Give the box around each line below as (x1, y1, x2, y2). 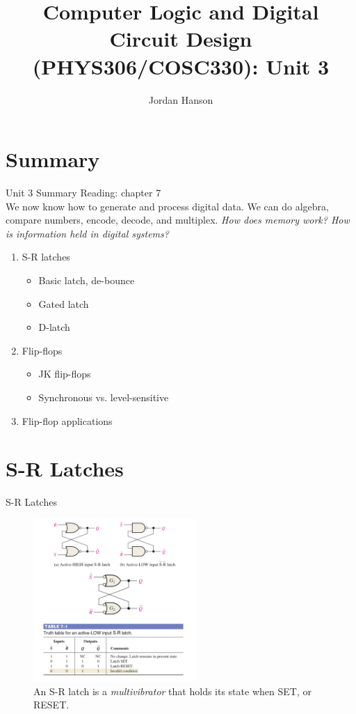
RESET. (33, 697, 70, 712)
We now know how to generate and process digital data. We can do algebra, (6, 199, 329, 213)
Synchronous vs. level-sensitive (38, 389, 169, 404)
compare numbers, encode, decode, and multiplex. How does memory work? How (6, 212, 350, 227)
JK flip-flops (38, 366, 91, 381)
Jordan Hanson (148, 92, 213, 107)
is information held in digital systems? (6, 226, 169, 240)
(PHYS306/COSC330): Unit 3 (32, 52, 330, 80)
